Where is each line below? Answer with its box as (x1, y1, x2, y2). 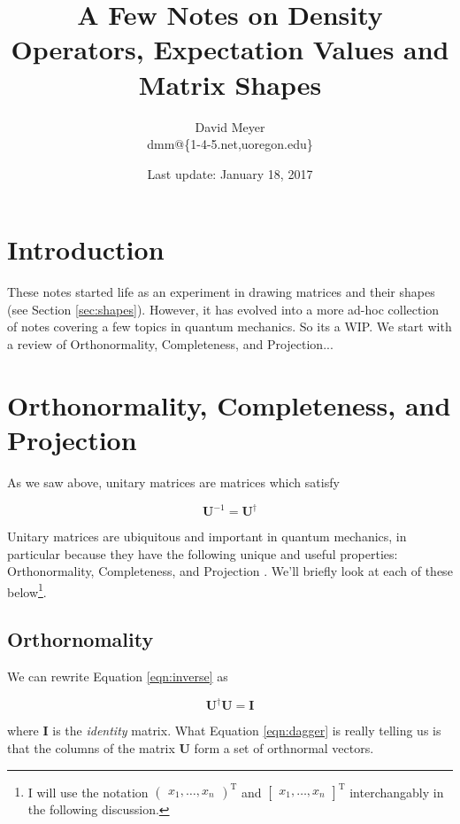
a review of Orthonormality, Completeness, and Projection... (7, 335, 333, 353)
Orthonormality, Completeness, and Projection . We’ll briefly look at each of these (7, 562, 453, 580)
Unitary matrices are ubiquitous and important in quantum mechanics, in (7, 527, 407, 545)
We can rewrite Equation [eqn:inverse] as (7, 667, 228, 686)
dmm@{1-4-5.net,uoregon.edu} (147, 135, 313, 153)
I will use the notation (27, 782, 149, 801)
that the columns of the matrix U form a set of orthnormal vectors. (7, 738, 374, 757)
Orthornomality (7, 626, 154, 653)
